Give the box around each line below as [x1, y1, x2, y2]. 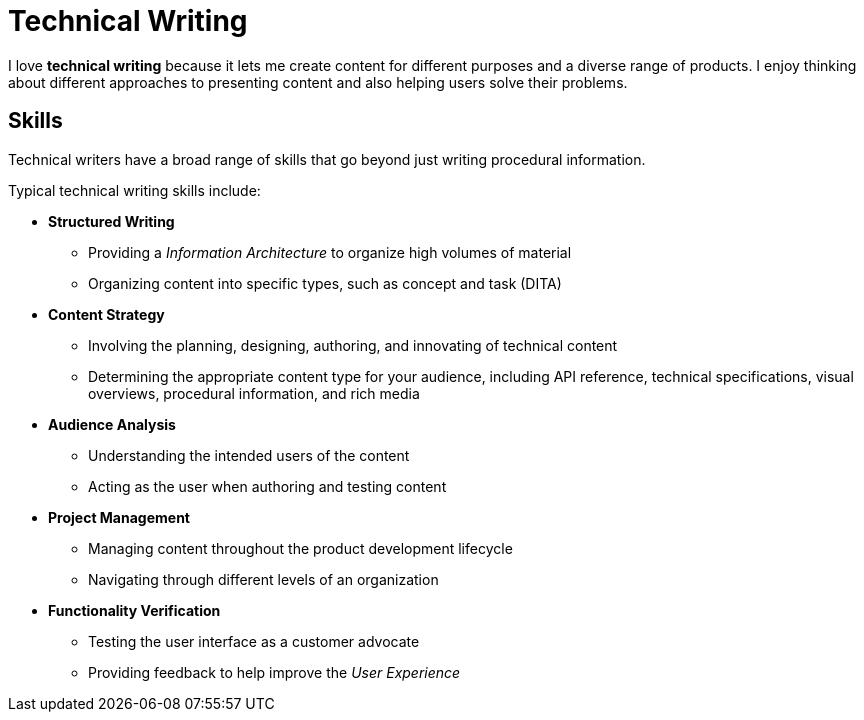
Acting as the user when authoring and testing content [88, 477, 447, 495]
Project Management [48, 508, 190, 526]
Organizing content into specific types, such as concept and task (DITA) [88, 274, 562, 292]
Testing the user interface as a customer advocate [88, 632, 420, 650]
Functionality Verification [48, 601, 221, 619]
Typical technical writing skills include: [8, 181, 261, 199]
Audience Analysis [48, 415, 176, 433]
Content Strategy [48, 305, 165, 323]
